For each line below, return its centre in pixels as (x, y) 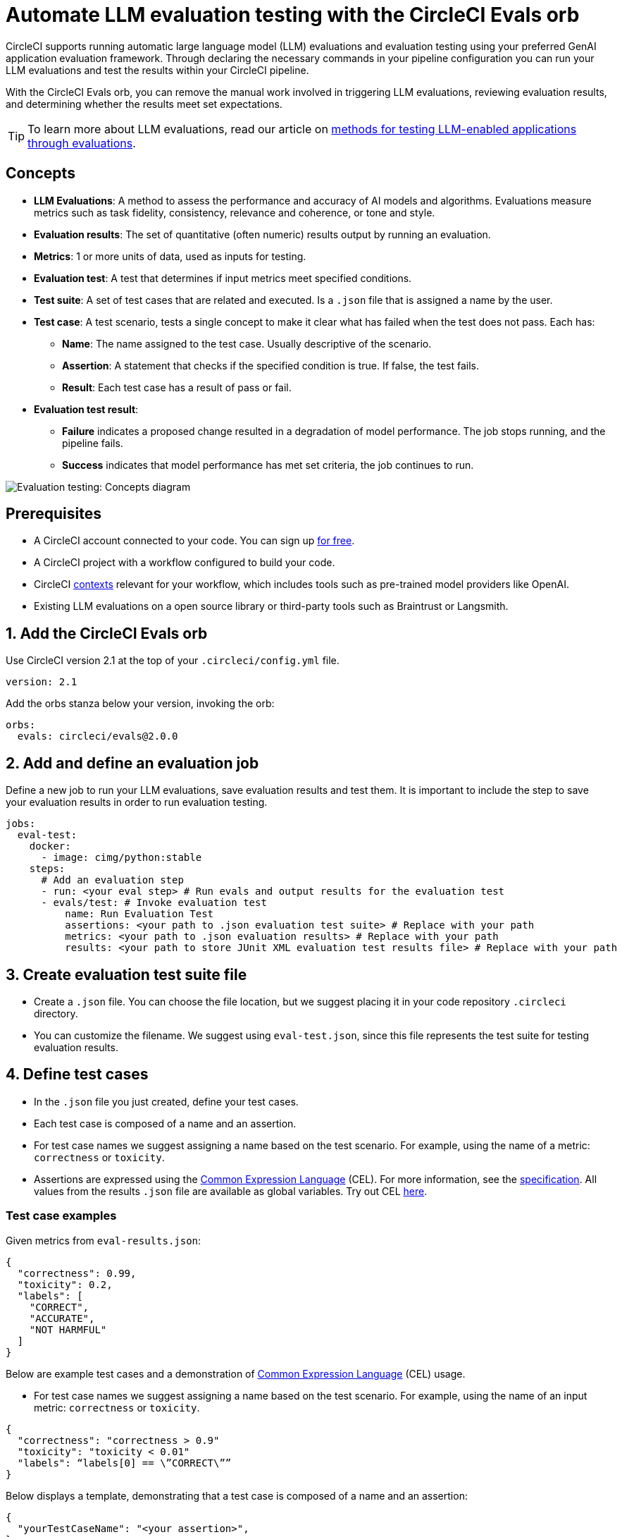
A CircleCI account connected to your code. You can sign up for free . (194, 541)
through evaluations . (82, 143)
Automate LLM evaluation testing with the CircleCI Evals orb (293, 15)
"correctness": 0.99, (77, 1273)
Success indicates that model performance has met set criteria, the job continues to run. (268, 465)
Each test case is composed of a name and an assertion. (165, 1123)
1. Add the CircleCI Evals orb (107, 633)
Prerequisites (54, 514)
